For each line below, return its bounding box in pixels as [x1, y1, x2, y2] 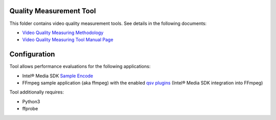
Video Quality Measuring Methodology [22, 29, 104, 36]
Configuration [9, 50, 55, 58]
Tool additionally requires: [9, 89, 64, 95]
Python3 [22, 98, 40, 104]
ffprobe [22, 106, 38, 112]
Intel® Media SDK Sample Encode [22, 73, 94, 79]
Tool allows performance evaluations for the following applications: [9, 64, 151, 70]
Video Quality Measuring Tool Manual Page [22, 37, 113, 43]
